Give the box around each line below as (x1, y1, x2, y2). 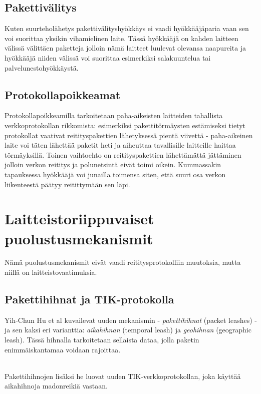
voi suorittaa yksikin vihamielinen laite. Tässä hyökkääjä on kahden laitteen (5, 33, 238, 43)
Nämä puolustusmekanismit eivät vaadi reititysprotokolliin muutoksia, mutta (5, 257, 241, 267)
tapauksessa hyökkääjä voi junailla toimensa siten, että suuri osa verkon (5, 169, 226, 179)
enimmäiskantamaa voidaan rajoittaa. (5, 344, 121, 354)
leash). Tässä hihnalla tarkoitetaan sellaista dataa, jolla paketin (5, 334, 199, 345)
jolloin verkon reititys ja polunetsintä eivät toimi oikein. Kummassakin (5, 159, 221, 170)
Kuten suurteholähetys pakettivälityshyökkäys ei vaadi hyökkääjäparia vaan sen (5, 23, 249, 34)
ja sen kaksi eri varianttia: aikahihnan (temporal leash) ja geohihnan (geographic (5, 324, 251, 335)
